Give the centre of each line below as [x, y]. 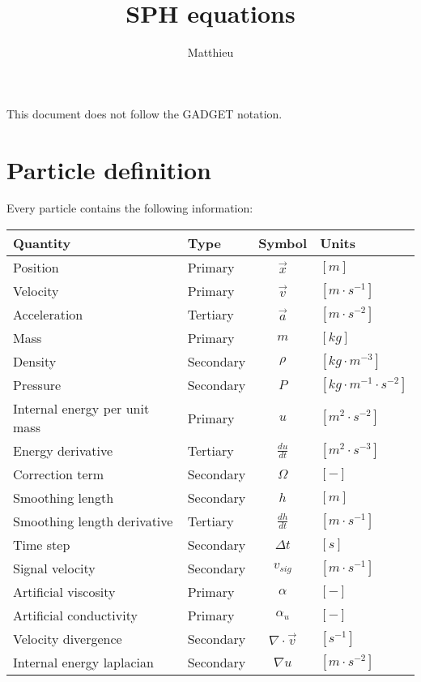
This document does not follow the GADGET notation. [145, 113]
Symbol [283, 243]
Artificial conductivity [75, 616]
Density [35, 362]
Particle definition [109, 169]
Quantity [42, 243]
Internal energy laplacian [83, 663]
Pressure [37, 385]
